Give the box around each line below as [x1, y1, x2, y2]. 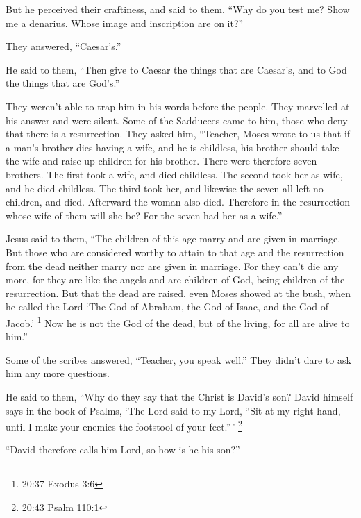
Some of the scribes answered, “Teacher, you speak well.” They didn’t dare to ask [6, 352, 351, 367]
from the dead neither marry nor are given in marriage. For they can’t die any [6, 258, 339, 273]
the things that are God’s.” [6, 76, 120, 90]
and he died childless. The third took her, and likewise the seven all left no [6, 181, 324, 195]
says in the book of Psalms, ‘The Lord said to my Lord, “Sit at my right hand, [6, 403, 341, 417]
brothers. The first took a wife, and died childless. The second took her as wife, [6, 167, 343, 181]
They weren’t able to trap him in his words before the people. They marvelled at [6, 99, 350, 113]
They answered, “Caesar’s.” [6, 39, 121, 53]
